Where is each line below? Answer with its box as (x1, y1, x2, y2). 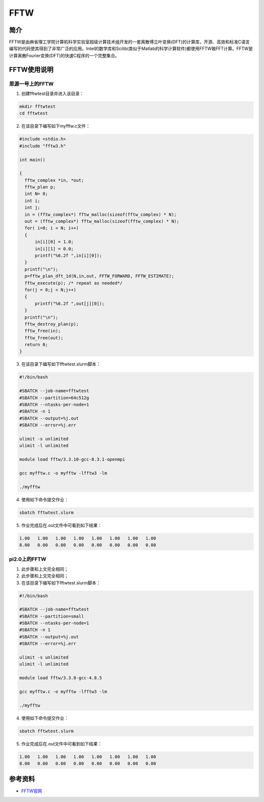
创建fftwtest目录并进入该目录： (21, 91, 84, 96)
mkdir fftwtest (19, 103, 56, 109)
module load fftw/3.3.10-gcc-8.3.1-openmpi (19, 457, 126, 462)
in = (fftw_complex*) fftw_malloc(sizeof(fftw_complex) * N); (24, 212, 177, 217)
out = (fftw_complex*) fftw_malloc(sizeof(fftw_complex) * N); (24, 218, 179, 224)
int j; (24, 205, 41, 211)
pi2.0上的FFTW (9, 556, 46, 563)
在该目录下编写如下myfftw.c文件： (21, 123, 90, 129)
